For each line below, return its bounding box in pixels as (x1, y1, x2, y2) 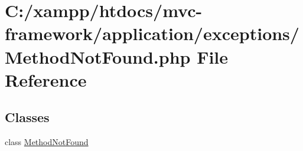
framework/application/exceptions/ (5, 21, 299, 45)
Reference (5, 67, 87, 91)
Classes (5, 108, 50, 126)
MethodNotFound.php (5, 44, 191, 68)
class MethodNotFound (5, 136, 89, 148)
